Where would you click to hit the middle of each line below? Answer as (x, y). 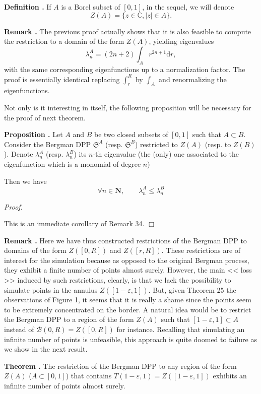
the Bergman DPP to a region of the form (69, 319)
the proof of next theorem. (45, 117)
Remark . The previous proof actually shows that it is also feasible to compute (128, 31)
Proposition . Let (34, 134)
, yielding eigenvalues (181, 41)
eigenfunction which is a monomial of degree (73, 164)
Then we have (25, 181)
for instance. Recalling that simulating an (181, 329)
